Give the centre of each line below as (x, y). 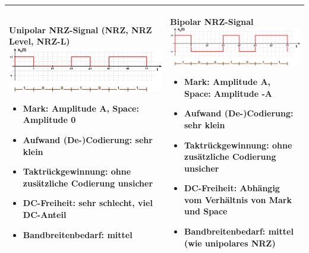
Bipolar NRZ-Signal (212, 21)
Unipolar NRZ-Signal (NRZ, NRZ (81, 29)
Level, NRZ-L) (40, 41)
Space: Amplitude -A (228, 93)
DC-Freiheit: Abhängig (232, 188)
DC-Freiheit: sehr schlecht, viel (88, 203)
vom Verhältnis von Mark (238, 199)
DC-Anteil (45, 215)
